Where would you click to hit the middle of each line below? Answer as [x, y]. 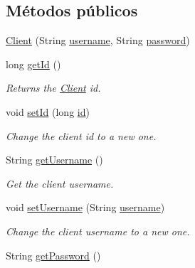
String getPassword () [53, 255]
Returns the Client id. [53, 88]
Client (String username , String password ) [98, 40]
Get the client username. [60, 183]
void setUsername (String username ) [85, 207]
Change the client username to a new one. [98, 231]
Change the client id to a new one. [81, 135]
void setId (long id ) [48, 111]
